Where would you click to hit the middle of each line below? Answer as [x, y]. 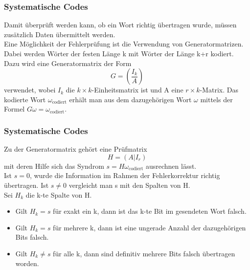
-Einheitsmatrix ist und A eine [137, 90]
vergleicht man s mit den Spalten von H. [129, 185]
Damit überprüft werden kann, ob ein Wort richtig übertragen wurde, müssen [120, 25]
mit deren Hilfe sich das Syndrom [54, 166]
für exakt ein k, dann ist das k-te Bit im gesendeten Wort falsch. [150, 211]
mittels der [216, 99]
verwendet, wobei [30, 90]
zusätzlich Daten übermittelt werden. [60, 34]
